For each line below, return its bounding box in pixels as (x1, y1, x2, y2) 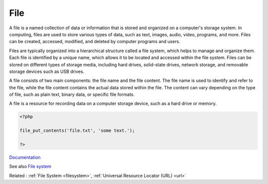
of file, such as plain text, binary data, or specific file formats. (9, 92, 135, 98)
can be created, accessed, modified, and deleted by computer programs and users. (9, 39, 181, 45)
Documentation (9, 154, 41, 160)
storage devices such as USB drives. (9, 68, 84, 74)
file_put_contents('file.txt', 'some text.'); (19, 128, 135, 133)
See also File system (9, 164, 52, 170)
